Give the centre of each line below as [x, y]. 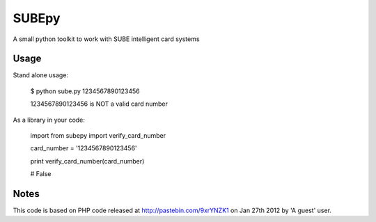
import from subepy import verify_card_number [98, 136]
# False [41, 174]
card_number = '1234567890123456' [84, 148]
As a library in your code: [49, 120]
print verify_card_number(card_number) [87, 161]
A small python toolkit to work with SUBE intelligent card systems [106, 39]
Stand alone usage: [41, 75]
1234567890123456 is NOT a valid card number [99, 104]
